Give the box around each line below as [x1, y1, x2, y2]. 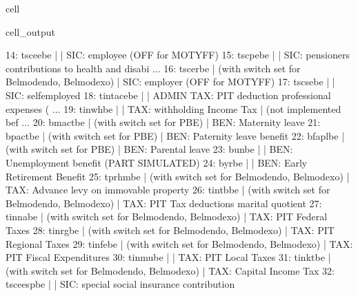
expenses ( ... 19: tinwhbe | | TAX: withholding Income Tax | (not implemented [6, 101, 341, 116]
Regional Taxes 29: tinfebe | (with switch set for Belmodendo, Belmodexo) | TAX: [6, 236, 353, 251]
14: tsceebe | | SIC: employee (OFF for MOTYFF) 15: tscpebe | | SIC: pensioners [6, 47, 350, 62]
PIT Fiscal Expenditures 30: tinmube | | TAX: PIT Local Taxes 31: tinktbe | [6, 250, 331, 264]
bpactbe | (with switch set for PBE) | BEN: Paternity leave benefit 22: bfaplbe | [6, 128, 345, 142]
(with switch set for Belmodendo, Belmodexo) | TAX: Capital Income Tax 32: [6, 263, 335, 277]
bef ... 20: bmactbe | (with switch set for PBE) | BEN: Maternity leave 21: [6, 115, 321, 129]
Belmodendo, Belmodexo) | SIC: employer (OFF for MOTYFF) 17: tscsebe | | [6, 74, 335, 89]
